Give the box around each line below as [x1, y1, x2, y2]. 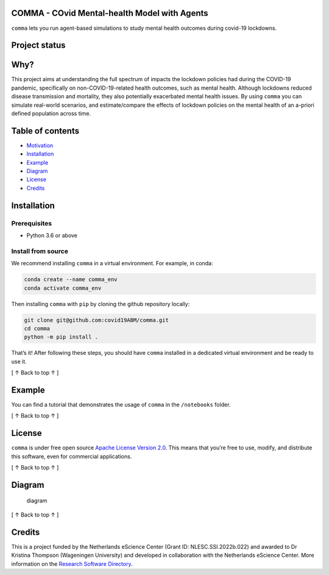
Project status [11, 40, 66, 51]
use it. [11, 357, 27, 365]
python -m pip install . [24, 334, 99, 341]
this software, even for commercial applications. [11, 452, 132, 460]
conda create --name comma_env [24, 276, 118, 283]
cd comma [24, 325, 51, 332]
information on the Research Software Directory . [11, 560, 133, 567]
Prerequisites [11, 219, 52, 227]
